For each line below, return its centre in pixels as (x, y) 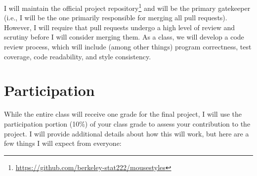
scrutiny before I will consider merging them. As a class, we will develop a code (124, 37)
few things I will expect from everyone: (63, 143)
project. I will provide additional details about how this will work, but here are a (127, 133)
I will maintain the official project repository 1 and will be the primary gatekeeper (127, 7)
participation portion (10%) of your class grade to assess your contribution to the (127, 123)
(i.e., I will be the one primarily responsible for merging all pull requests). (116, 18)
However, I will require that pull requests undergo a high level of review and (120, 27)
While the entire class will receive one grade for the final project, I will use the (123, 114)
